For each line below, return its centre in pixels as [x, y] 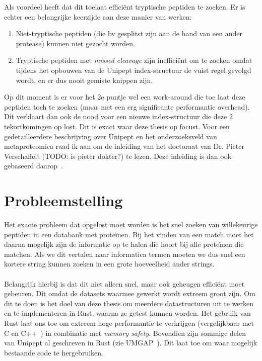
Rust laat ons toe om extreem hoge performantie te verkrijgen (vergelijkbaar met [129, 323]
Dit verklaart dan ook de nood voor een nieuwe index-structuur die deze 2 [118, 116]
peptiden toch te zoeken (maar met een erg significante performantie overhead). [127, 106]
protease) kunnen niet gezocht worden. [76, 43]
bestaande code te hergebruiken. [54, 352]
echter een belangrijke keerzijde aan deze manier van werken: [98, 16]
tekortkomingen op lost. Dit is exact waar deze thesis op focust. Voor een [117, 126]
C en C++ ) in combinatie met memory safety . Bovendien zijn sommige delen [125, 333]
